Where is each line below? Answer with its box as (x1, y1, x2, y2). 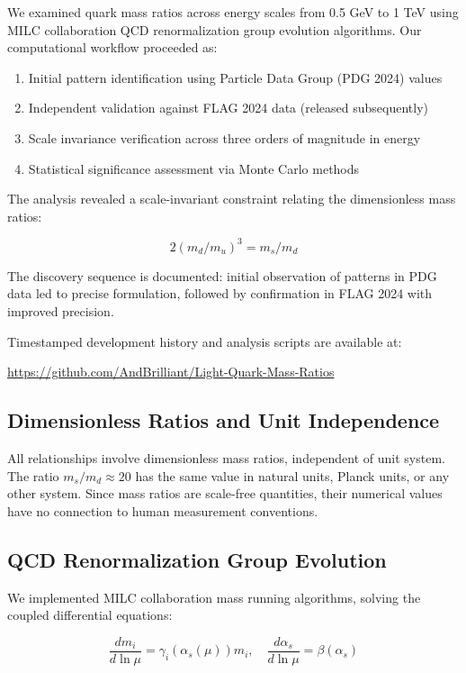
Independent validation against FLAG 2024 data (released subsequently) (28, 98, 428, 117)
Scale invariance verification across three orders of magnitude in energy (28, 128, 421, 147)
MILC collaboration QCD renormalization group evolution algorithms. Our (7, 20, 422, 39)
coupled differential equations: (7, 605, 173, 624)
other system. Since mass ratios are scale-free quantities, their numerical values (7, 484, 443, 503)
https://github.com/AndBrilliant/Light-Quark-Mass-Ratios (7, 362, 335, 381)
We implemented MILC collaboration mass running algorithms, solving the (7, 587, 421, 606)
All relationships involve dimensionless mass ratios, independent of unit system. (7, 449, 445, 468)
